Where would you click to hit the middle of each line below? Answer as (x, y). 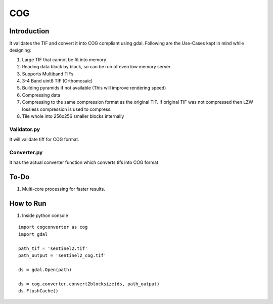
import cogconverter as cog (53, 227)
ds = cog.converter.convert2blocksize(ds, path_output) (89, 284)
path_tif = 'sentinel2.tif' (53, 248)
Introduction (29, 31)
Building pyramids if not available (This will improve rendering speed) (94, 88)
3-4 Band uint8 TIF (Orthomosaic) (57, 81)
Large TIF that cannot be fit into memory (64, 59)
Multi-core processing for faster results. (64, 189)
